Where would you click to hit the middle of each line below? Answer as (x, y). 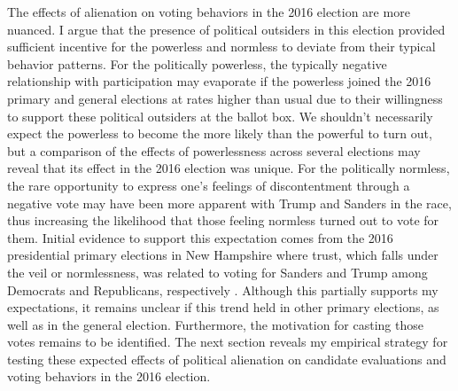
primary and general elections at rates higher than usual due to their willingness (225, 98)
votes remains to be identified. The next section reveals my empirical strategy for (228, 342)
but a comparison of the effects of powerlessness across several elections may (214, 150)
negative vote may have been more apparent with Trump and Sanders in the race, (229, 203)
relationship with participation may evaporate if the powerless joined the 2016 (219, 81)
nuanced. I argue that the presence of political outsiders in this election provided (226, 29)
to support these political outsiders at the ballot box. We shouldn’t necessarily (220, 116)
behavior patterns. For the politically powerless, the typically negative (197, 63)
